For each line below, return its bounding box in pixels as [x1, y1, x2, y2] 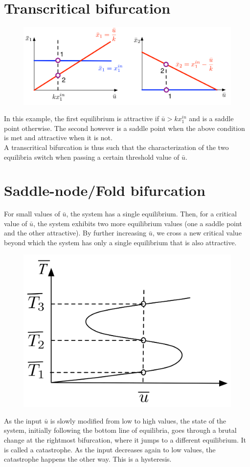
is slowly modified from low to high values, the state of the [50, 415, 227, 425]
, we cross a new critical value [152, 228, 242, 238]
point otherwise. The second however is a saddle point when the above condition [4, 123, 245, 133]
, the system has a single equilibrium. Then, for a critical [66, 209, 237, 219]
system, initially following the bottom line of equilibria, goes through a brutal [4, 425, 237, 435]
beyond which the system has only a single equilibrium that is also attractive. [4, 237, 237, 247]
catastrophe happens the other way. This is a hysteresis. [4, 454, 172, 464]
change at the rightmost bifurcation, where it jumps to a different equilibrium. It [4, 434, 247, 445]
